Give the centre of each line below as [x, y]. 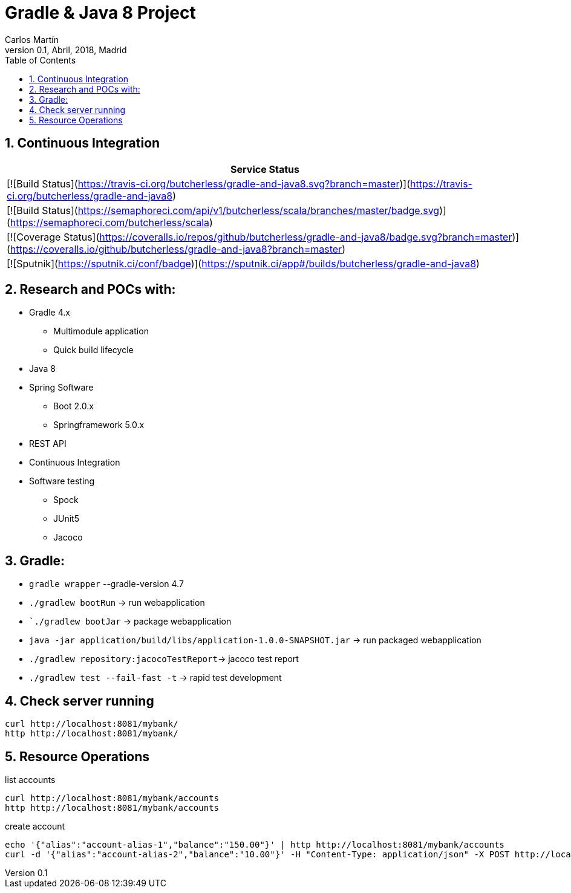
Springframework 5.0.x [99, 425]
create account [35, 826]
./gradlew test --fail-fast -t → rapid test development [155, 678]
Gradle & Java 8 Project [100, 13]
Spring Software [61, 388]
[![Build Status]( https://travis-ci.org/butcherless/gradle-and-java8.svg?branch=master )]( [208, 183]
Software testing [62, 481]
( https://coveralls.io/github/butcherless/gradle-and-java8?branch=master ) [176, 249]
